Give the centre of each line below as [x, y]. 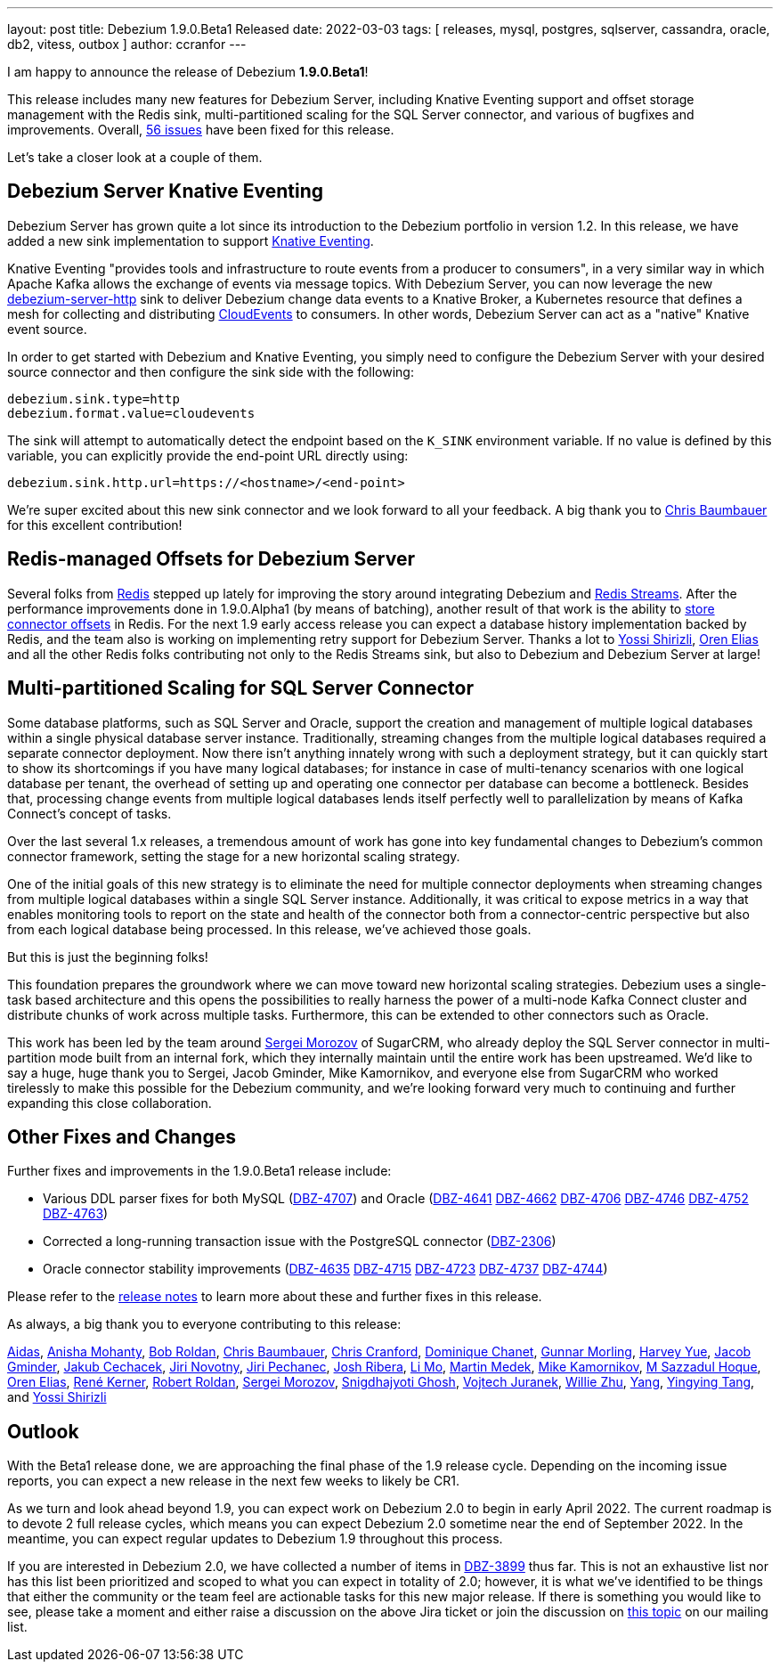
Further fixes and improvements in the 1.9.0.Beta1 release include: [199, 1171]
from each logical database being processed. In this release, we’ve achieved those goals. [269, 929]
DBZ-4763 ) [76, 1214]
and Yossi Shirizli [57, 1397]
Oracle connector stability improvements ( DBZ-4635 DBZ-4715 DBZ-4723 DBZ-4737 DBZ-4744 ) [325, 1269]
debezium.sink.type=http [93, 399]
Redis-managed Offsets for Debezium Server [211, 559]
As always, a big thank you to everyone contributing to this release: [204, 1324]
